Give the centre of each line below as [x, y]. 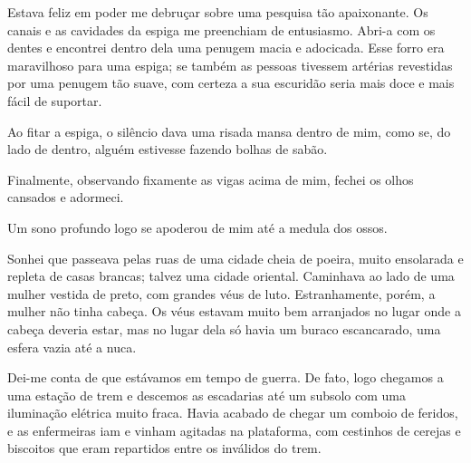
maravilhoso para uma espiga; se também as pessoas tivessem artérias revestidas [230, 65]
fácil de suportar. [55, 100]
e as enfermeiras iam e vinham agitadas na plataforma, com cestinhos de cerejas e [234, 430]
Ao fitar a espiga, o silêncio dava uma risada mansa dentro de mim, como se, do [229, 131]
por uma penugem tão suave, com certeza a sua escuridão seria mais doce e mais [231, 83]
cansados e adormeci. [66, 197]
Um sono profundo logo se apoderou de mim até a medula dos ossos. [197, 227]
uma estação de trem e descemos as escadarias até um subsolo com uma [207, 395]
